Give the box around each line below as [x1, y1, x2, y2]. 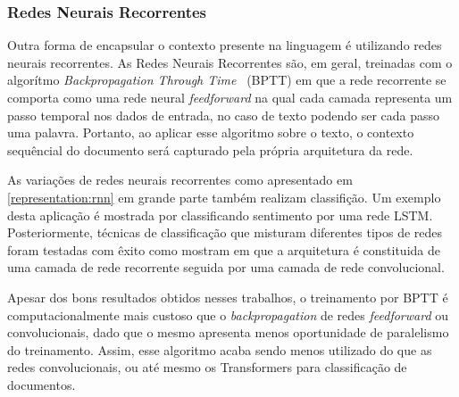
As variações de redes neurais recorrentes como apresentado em [7, 170, 353, 189]
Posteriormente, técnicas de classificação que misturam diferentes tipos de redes [7, 223, 443, 242]
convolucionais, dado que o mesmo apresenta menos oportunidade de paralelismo [7, 323, 449, 342]
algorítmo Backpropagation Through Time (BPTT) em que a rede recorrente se [7, 70, 446, 89]
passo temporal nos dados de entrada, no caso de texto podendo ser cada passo [7, 105, 440, 124]
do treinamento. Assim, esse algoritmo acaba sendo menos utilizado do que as [7, 340, 432, 359]
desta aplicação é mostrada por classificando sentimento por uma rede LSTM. [7, 205, 433, 224]
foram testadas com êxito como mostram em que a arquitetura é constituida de [7, 240, 440, 259]
